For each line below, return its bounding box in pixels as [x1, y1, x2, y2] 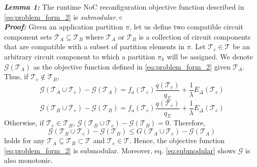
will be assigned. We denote [167, 51, 253, 61]
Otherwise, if [4, 117, 44, 128]
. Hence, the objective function [129, 135, 225, 146]
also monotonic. [4, 155, 53, 165]
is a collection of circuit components [139, 31, 251, 42]
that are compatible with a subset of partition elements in [4, 41, 184, 52]
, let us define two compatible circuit [129, 21, 244, 32]
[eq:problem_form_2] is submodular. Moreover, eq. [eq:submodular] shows [4, 145, 236, 155]
